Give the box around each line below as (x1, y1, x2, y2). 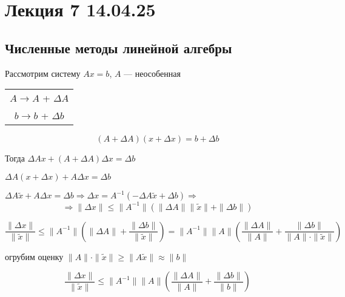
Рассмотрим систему (5, 67, 81, 79)
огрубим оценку (5, 250, 64, 263)
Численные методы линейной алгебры (5, 38, 232, 57)
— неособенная (124, 67, 181, 79)
